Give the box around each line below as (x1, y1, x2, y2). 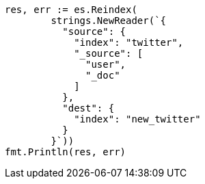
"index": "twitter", (74, 37, 184, 48)
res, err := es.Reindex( (5, 4, 137, 15)
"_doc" (85, 70, 120, 81)
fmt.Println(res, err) (5, 146, 126, 157)
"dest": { (62, 103, 115, 114)
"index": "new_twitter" (74, 114, 201, 124)
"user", (85, 59, 126, 70)
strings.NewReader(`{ (51, 15, 167, 26)
